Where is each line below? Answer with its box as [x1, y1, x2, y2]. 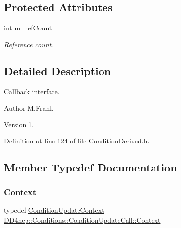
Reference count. [4, 39, 53, 49]
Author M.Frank [4, 103, 53, 113]
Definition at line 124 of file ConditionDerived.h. [4, 136, 150, 146]
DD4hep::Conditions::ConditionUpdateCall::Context [4, 214, 161, 225]
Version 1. [4, 119, 34, 129]
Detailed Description [4, 63, 111, 78]
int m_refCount [4, 23, 52, 33]
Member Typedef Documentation [4, 160, 177, 175]
